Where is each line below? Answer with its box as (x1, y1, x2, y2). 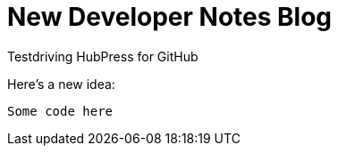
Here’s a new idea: (7, 76, 115, 92)
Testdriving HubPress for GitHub (7, 48, 199, 64)
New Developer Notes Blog (7, 2, 333, 32)
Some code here (7, 103, 114, 118)
